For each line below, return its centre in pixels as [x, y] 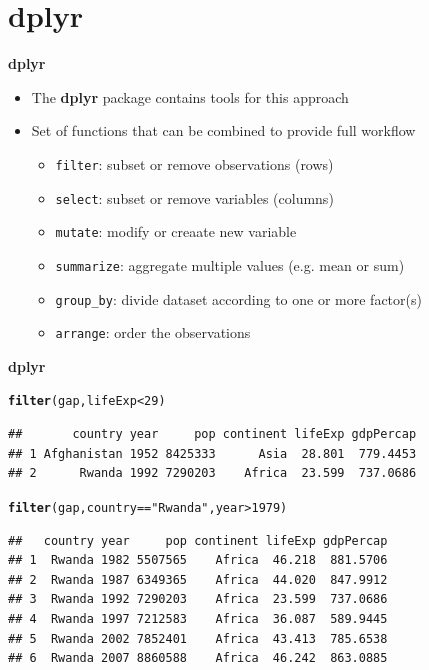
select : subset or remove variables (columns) [194, 197]
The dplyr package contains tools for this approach [190, 96]
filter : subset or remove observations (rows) [194, 163]
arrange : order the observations [153, 332]
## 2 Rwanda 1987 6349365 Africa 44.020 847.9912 [198, 579]
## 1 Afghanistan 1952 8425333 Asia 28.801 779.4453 [212, 453]
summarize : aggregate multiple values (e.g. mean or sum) [230, 264]
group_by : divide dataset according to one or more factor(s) [238, 298]
